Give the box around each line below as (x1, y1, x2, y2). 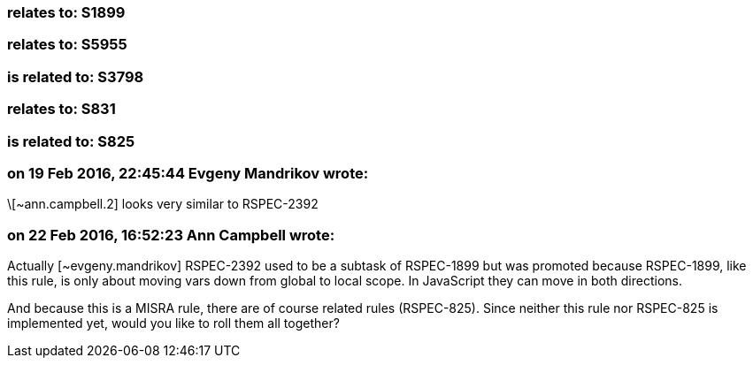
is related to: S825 (7, 132, 135, 150)
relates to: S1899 (7, 4, 126, 21)
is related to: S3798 (7, 67, 144, 86)
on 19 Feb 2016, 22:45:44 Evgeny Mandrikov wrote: (7, 163, 369, 182)
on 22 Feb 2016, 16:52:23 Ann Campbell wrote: (7, 225, 335, 244)
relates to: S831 (7, 100, 116, 118)
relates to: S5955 (7, 35, 127, 54)
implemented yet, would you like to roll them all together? (7, 316, 340, 331)
